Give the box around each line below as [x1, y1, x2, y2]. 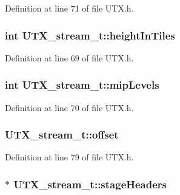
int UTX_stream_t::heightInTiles [5, 27, 175, 43]
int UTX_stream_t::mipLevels [5, 77, 159, 92]
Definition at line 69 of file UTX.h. [5, 51, 134, 64]
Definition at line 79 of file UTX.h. [5, 151, 134, 163]
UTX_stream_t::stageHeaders [13, 176, 167, 191]
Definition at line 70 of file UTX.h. [5, 101, 134, 114]
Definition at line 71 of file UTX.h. [5, 2, 134, 14]
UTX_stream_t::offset [5, 127, 119, 142]
